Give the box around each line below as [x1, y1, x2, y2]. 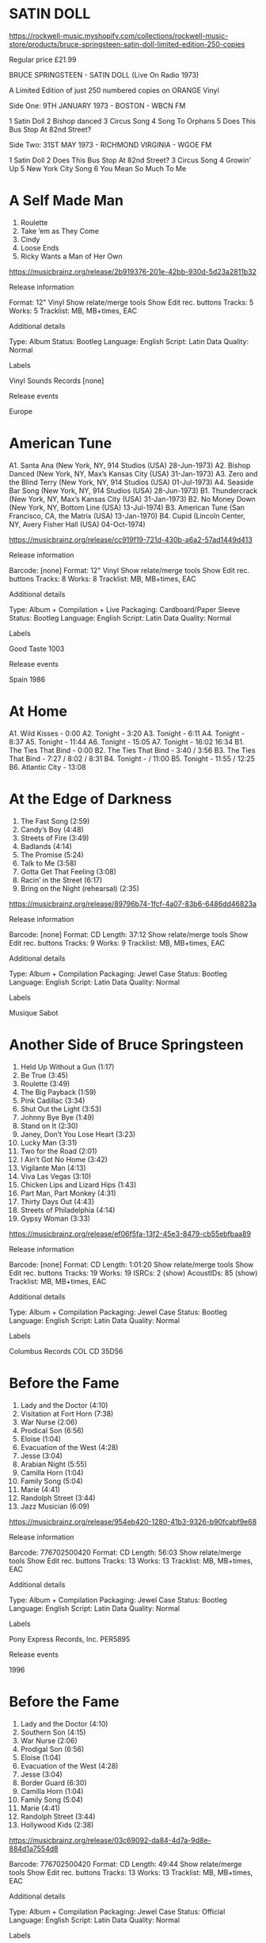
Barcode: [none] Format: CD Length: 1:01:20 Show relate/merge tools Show [9, 1260, 254, 1269]
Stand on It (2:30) [20, 1121, 78, 1130]
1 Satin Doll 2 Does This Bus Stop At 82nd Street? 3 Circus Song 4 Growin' [9, 155, 252, 165]
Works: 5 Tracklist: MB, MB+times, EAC [9, 306, 138, 316]
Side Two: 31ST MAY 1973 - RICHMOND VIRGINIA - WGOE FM [9, 140, 212, 149]
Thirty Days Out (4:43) [20, 1196, 95, 1206]
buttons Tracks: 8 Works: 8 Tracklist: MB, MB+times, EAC [9, 574, 196, 583]
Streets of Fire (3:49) [20, 833, 89, 843]
